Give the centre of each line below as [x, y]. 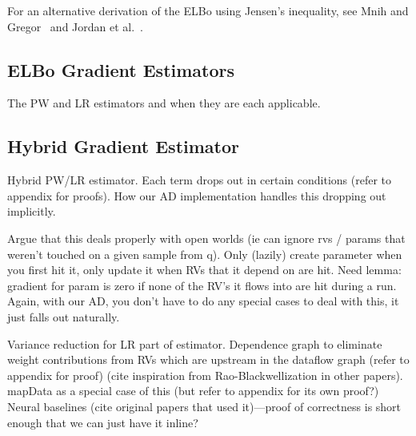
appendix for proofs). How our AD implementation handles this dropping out [197, 195]
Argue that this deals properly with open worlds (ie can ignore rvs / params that [206, 238]
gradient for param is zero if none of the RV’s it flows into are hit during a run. [202, 285]
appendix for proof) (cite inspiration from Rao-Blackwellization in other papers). [205, 375]
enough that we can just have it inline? [103, 422]
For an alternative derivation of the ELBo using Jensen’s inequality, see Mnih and [208, 10]
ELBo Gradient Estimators [121, 69]
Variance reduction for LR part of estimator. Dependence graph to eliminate [195, 343]
